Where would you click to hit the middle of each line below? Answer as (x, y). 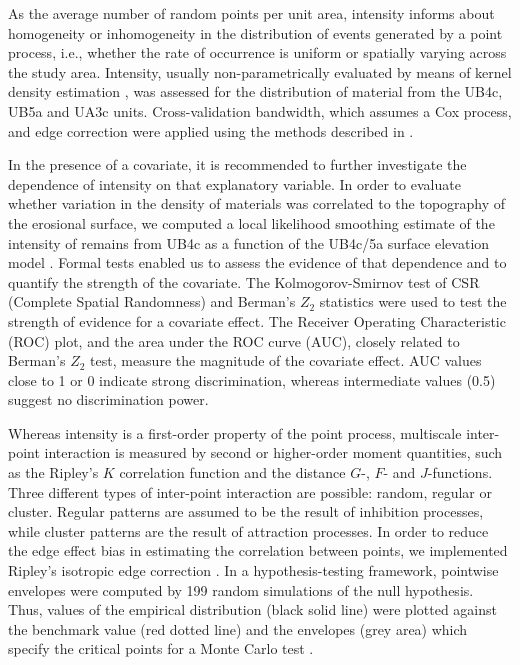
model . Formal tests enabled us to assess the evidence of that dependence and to (257, 262)
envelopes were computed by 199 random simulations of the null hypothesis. (241, 589)
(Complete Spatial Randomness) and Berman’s (152, 301)
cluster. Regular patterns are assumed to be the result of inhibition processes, (246, 511)
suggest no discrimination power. (108, 399)
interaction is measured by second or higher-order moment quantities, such (273, 452)
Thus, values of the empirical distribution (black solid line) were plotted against (252, 609)
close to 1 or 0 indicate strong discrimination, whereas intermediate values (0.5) (252, 379)
